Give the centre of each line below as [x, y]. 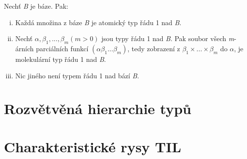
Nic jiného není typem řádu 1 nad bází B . [77, 75]
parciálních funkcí [62, 48]
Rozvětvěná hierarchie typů [98, 108]
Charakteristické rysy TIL [93, 146]
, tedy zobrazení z [154, 48]
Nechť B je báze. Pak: [36, 6]
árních [24, 48]
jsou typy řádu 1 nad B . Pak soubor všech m [168, 38]
